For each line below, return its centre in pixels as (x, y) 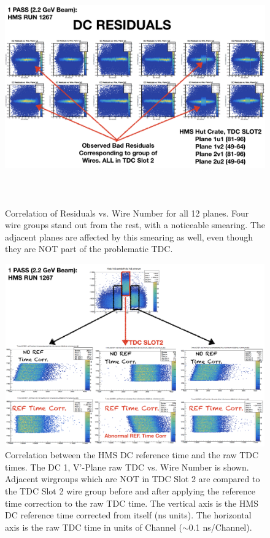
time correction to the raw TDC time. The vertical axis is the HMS (132, 503)
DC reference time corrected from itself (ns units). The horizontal (128, 515)
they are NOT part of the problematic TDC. (89, 249)
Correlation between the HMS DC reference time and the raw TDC (132, 455)
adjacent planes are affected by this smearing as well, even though (129, 236)
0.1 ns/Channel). (220, 527)
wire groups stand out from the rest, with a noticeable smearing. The (135, 225)
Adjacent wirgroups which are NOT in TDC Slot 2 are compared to (133, 479)
